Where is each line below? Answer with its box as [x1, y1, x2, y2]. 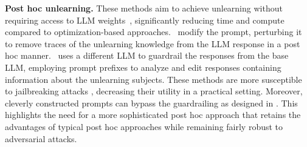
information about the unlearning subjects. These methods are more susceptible [5, 73, 302, 85]
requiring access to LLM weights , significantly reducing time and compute [5, 13, 285, 26]
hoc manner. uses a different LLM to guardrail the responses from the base [5, 49, 289, 62]
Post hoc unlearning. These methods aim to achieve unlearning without [5, 2, 283, 14]
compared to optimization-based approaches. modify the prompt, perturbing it [5, 25, 302, 38]
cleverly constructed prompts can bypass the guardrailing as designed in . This [5, 96, 298, 109]
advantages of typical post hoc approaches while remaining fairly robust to [5, 120, 283, 132]
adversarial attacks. [5, 132, 77, 145]
